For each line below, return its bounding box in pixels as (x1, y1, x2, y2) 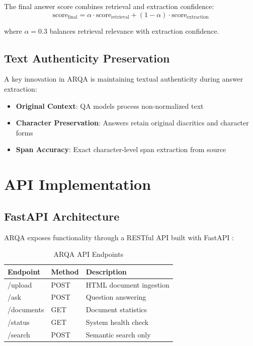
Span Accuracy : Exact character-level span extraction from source (16, 144, 226, 155)
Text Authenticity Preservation (4, 50, 170, 65)
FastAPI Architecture (4, 208, 120, 224)
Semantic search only (86, 329, 151, 339)
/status (8, 317, 30, 327)
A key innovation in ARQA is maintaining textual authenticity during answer (4, 74, 243, 84)
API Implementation (4, 174, 151, 194)
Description (86, 266, 127, 276)
